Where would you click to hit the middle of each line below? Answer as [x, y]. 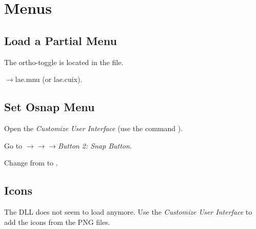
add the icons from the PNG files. [57, 222]
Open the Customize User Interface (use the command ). [94, 128]
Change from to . [31, 163]
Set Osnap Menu [50, 107]
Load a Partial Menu [61, 40]
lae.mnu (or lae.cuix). [49, 79]
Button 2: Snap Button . [95, 145]
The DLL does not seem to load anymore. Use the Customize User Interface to [128, 211]
